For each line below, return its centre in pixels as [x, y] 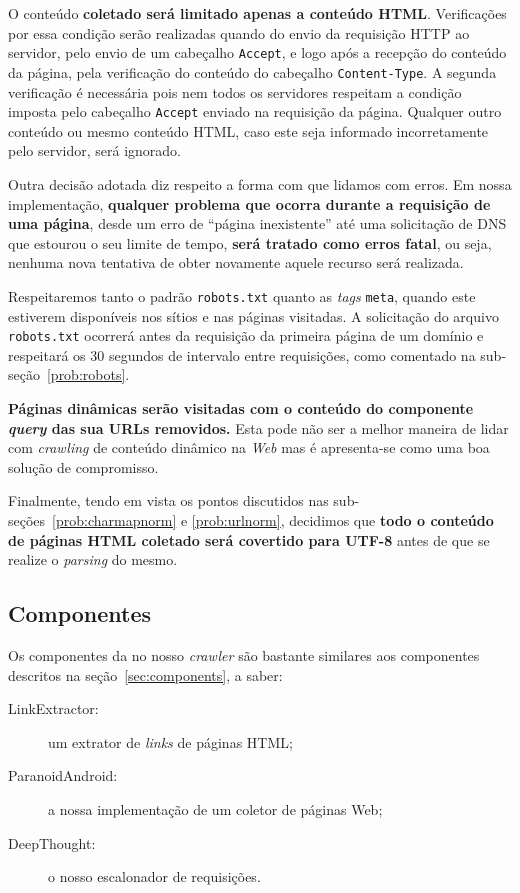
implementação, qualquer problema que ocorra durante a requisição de [249, 203]
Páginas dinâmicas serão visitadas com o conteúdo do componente [241, 408]
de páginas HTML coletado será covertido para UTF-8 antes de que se [249, 539]
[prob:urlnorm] [236, 519]
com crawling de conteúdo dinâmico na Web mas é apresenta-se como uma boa [249, 447]
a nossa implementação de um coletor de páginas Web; [215, 808]
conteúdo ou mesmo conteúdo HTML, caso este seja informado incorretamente [248, 130]
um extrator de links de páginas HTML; [170, 741]
